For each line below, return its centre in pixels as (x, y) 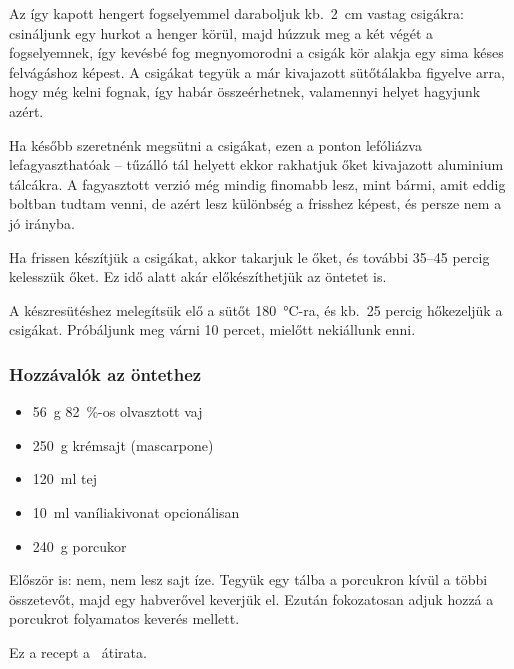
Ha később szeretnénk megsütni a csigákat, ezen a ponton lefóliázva (215, 144)
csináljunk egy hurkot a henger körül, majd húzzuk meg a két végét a (221, 32)
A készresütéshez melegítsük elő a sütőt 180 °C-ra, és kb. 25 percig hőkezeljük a (256, 309)
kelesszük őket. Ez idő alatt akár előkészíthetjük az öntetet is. (198, 276)
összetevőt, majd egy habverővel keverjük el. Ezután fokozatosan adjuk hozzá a (251, 598)
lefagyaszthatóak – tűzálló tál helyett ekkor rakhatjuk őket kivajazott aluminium (256, 164)
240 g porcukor (79, 545)
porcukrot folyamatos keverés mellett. (124, 618)
